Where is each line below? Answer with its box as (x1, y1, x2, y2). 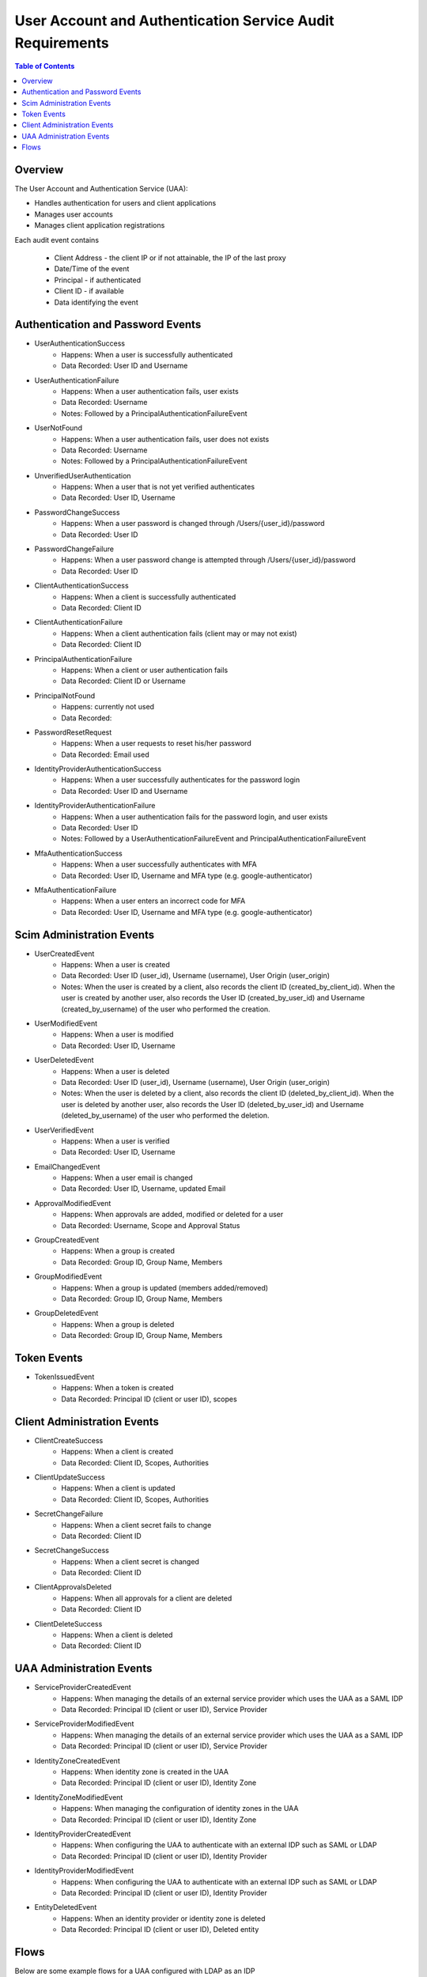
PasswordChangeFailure (34, 544, 115, 554)
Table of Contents (14, 62, 75, 71)
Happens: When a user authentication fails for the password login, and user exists (61, 811, 328, 822)
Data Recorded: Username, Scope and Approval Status (61, 1220, 240, 1230)
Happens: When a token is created (61, 1383, 174, 1393)
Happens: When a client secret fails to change (61, 1520, 212, 1529)
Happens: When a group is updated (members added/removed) (61, 1283, 269, 1292)
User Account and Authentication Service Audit (14, 12, 334, 29)
